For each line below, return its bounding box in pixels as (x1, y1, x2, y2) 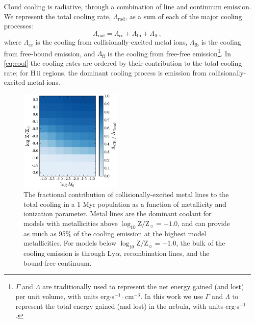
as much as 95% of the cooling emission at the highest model (24, 228, 206, 238)
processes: (4, 21, 33, 31)
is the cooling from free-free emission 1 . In (107, 47, 231, 58)
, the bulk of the (176, 238, 225, 248)
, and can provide (178, 218, 230, 228)
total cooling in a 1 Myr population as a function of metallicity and (24, 199, 227, 209)
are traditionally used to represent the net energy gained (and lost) (42, 281, 244, 292)
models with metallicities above (24, 218, 118, 228)
